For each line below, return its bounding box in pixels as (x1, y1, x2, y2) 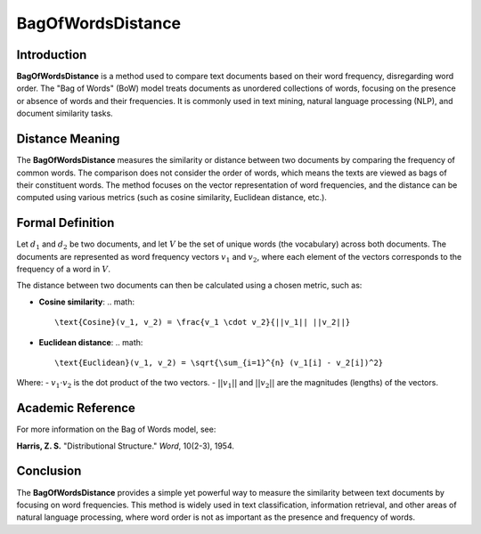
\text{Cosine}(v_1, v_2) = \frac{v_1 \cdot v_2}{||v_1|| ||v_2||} (54, 317, 351, 328)
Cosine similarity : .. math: (38, 296, 135, 307)
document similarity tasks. (16, 108, 113, 119)
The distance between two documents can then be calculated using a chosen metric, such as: (16, 280, 363, 291)
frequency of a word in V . (16, 263, 111, 274)
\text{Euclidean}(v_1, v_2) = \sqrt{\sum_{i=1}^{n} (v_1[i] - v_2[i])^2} (54, 357, 384, 368)
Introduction (16, 47, 87, 62)
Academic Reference (16, 400, 135, 416)
